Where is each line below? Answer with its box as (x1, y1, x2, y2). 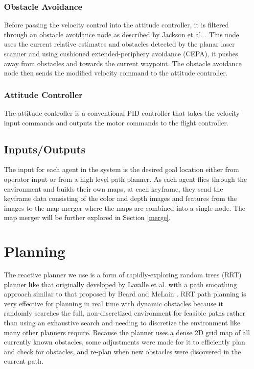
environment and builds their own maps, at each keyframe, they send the (4, 183, 223, 194)
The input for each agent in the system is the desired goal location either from (4, 164, 239, 174)
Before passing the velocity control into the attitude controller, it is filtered (4, 20, 229, 30)
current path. (4, 356, 44, 366)
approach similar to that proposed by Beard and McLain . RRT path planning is (4, 289, 246, 299)
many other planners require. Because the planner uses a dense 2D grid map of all (4, 327, 250, 337)
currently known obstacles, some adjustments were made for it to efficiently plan (4, 337, 245, 347)
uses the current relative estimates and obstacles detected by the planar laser (4, 39, 235, 49)
